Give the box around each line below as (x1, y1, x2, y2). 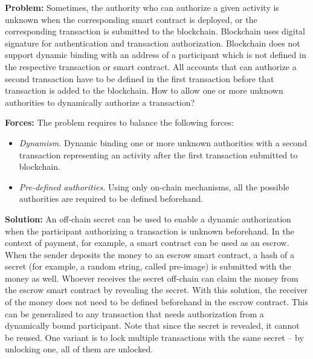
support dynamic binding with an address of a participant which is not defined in (5, 48, 306, 61)
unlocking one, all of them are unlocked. (5, 343, 153, 355)
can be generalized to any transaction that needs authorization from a (5, 307, 264, 320)
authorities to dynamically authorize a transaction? (5, 95, 195, 108)
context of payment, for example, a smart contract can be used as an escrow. (5, 236, 289, 249)
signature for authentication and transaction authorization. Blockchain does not (5, 36, 300, 49)
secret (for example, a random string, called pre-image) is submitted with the (5, 260, 291, 273)
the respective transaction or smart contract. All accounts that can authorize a (5, 60, 297, 73)
